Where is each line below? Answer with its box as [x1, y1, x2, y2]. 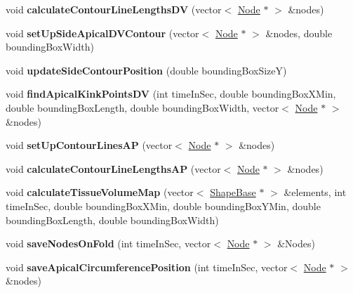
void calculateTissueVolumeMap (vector [6, 185, 194, 200]
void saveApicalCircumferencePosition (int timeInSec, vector [6, 259, 288, 274]
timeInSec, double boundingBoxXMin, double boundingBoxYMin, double [6, 198, 321, 213]
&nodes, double [265, 25, 333, 40]
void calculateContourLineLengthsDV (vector [6, 2, 222, 16]
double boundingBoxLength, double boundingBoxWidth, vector [6, 100, 279, 115]
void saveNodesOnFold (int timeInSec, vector [6, 236, 211, 251]
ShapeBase [210, 185, 256, 200]
